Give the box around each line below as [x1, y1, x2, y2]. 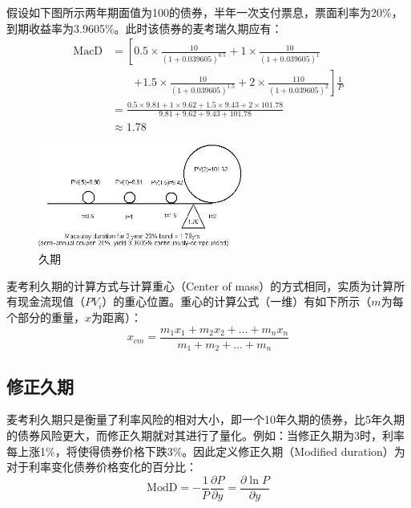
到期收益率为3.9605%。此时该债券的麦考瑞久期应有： [6, 19, 283, 36]
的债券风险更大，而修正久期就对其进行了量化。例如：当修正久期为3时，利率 [6, 426, 405, 443]
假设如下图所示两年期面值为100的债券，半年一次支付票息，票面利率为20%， [6, 4, 403, 20]
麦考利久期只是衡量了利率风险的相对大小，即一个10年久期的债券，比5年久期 [6, 411, 405, 428]
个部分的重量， [6, 309, 85, 326]
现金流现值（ [17, 293, 85, 310]
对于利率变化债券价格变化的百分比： [6, 458, 197, 475]
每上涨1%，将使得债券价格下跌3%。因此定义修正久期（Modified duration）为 [6, 442, 405, 459]
